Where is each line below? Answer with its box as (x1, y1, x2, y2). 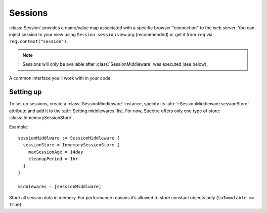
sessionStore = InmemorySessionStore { (23, 142, 120, 148)
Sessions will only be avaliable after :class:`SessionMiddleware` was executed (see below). (22, 61, 208, 67)
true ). (9, 202, 23, 208)
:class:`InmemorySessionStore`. (9, 115, 74, 121)
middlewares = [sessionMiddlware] (18, 183, 101, 189)
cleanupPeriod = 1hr (28, 156, 78, 162)
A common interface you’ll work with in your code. (9, 75, 112, 81)
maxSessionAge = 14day (28, 149, 84, 155)
